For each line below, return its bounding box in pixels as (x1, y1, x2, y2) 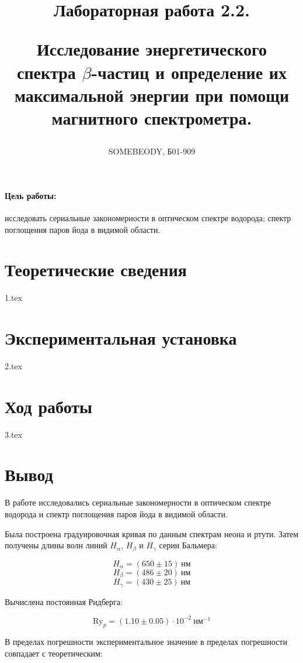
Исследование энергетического (36, 37, 267, 61)
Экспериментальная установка (5, 326, 237, 350)
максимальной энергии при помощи (14, 83, 290, 107)
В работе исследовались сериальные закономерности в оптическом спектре (5, 496, 271, 509)
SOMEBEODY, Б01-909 (108, 145, 196, 157)
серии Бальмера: (159, 539, 217, 551)
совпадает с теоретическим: (5, 647, 103, 659)
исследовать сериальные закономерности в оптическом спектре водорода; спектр (5, 211, 291, 224)
